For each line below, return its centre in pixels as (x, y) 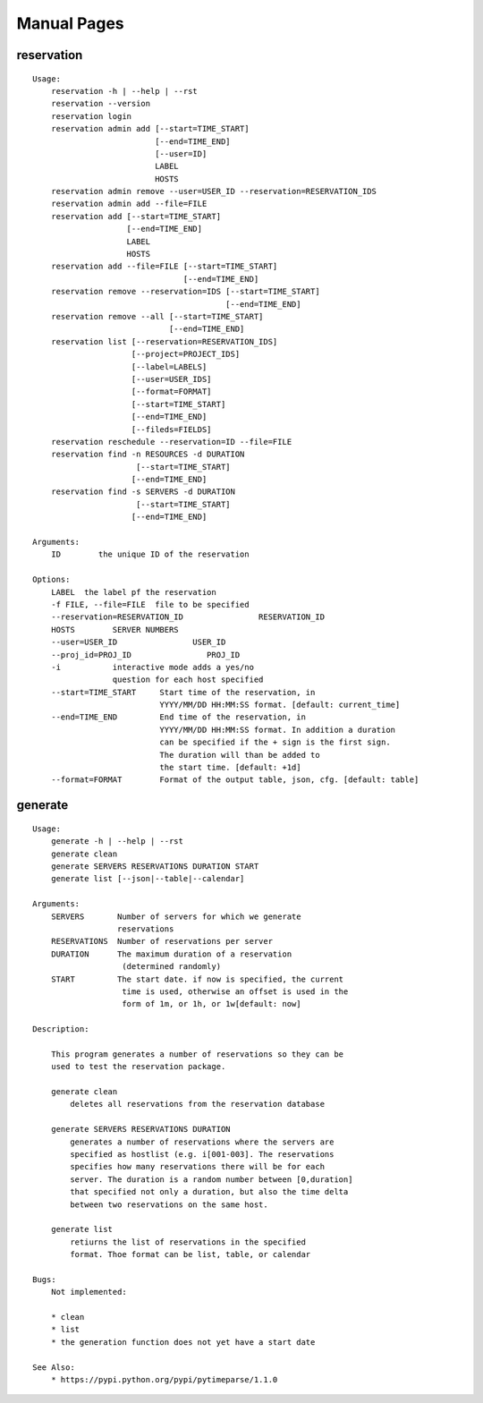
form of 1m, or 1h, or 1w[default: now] (212, 1004)
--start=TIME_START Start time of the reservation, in (183, 692)
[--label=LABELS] (169, 366)
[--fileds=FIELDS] (171, 429)
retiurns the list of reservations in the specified (188, 1242)
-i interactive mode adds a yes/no (153, 667)
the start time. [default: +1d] (230, 768)
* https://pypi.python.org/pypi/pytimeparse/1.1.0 (164, 1380)
